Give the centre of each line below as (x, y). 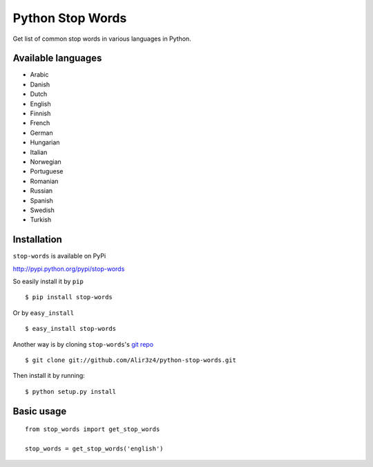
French (40, 123)
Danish (40, 84)
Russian (41, 191)
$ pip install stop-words (69, 297)
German (41, 133)
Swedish (42, 210)
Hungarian (45, 142)
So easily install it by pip (48, 281)
